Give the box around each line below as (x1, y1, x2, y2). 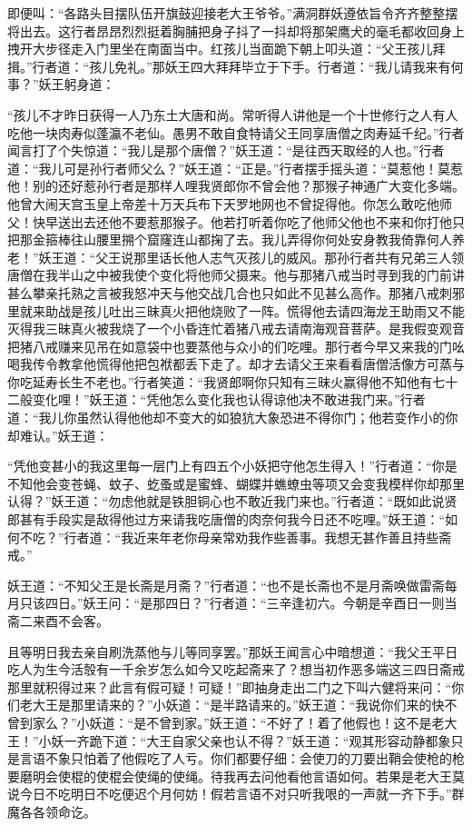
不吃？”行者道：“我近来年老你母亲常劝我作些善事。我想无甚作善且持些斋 (19, 527, 452, 546)
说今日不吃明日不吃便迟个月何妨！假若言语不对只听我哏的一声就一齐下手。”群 (7, 784, 465, 803)
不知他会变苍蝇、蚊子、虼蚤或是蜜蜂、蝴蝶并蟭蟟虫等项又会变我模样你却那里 (7, 473, 465, 493)
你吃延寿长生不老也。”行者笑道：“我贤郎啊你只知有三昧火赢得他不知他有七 (7, 372, 446, 391)
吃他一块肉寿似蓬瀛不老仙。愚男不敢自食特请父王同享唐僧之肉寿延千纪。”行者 (7, 123, 465, 142)
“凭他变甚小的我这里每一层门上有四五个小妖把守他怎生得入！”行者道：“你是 (7, 456, 457, 475)
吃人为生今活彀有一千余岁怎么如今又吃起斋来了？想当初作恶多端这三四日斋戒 (7, 660, 465, 679)
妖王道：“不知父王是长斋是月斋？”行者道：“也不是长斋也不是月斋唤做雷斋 (7, 575, 445, 594)
